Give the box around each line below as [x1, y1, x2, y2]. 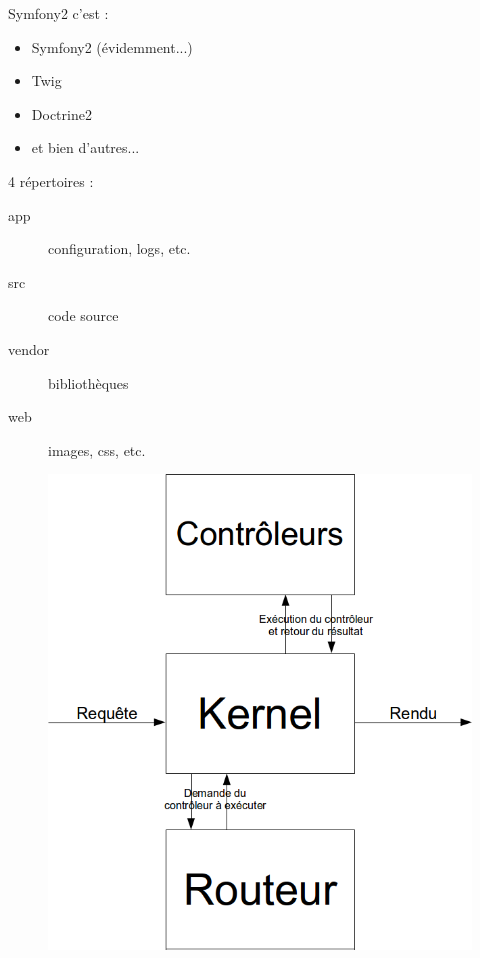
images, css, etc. [48, 439, 146, 460]
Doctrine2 [31, 103, 92, 124]
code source [48, 305, 119, 326]
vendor [8, 338, 50, 359]
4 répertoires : [8, 170, 94, 191]
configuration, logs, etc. [48, 238, 191, 259]
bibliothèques [48, 372, 129, 393]
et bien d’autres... [31, 137, 140, 158]
